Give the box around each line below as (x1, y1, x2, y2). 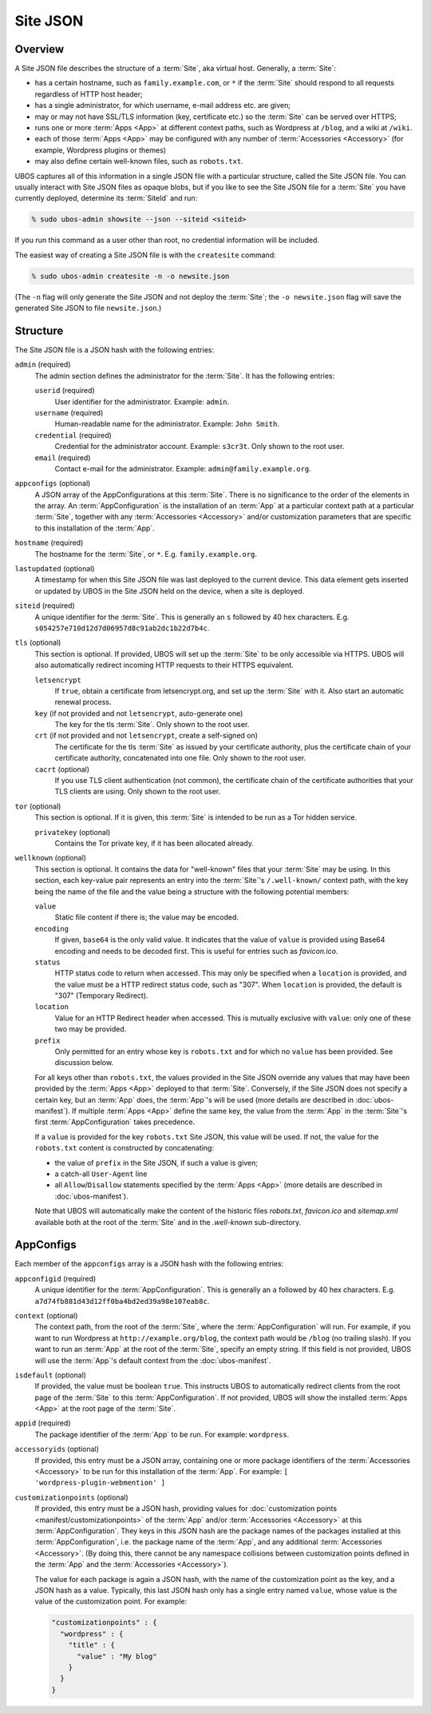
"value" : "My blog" (77, 1651, 157, 1661)
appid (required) (14, 1418, 71, 1428)
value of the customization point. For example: (34, 1596, 188, 1606)
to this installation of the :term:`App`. (34, 523, 155, 533)
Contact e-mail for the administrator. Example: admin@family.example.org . (54, 463, 311, 473)
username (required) (34, 407, 104, 417)
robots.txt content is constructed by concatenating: (34, 1143, 215, 1153)
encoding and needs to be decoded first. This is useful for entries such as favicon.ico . (54, 946, 338, 956)
